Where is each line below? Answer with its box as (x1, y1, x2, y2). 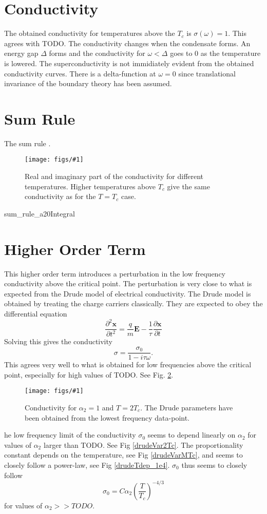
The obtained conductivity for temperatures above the (4, 28, 175, 38)
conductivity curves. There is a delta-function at (4, 68, 156, 78)
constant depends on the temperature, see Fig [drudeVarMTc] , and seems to (4, 449, 243, 460)
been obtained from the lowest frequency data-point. (25, 412, 190, 423)
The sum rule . (4, 137, 51, 148)
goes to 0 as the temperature (170, 48, 261, 58)
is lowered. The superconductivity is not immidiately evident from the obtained (4, 57, 254, 68)
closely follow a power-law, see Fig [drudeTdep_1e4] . (4, 459, 170, 470)
